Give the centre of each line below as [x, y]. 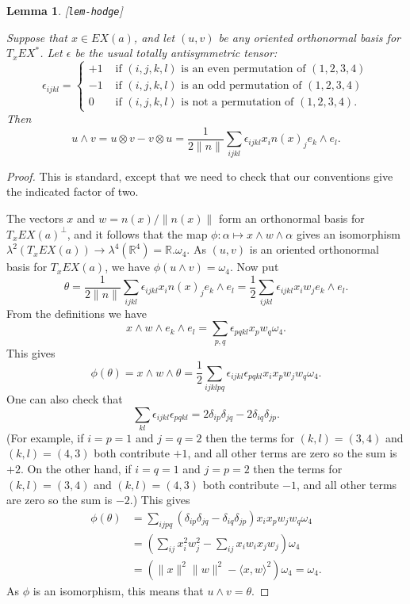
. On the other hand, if [76, 469]
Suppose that [37, 37]
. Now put [254, 267]
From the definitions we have [77, 313]
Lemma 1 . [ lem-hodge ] [65, 10]
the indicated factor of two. [73, 191]
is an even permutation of [243, 69]
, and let [154, 37]
